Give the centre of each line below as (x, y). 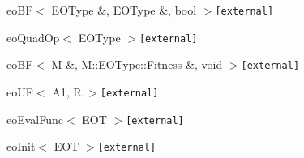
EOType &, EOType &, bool (124, 10)
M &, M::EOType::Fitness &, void (137, 64)
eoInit (21, 146)
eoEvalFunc (35, 119)
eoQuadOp (33, 37)
